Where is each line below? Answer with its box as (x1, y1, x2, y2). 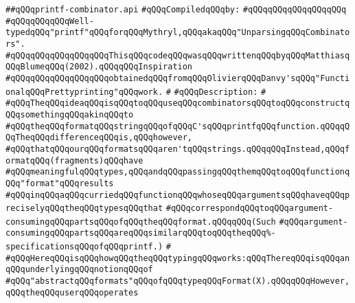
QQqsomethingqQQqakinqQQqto (5, 109, 134, 120)
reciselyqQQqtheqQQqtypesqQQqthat (5, 203, 163, 214)
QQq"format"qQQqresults (5, 178, 114, 188)
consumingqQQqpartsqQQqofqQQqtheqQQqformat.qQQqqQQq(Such (5, 216, 276, 227)
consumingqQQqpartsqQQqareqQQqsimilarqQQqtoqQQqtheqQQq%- (5, 228, 276, 238)
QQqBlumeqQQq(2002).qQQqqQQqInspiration (5, 62, 193, 72)
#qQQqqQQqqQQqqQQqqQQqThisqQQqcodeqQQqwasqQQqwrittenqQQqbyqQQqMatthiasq (5, 50, 350, 60)
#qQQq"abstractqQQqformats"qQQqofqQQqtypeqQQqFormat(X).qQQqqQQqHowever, (5, 276, 350, 287)
